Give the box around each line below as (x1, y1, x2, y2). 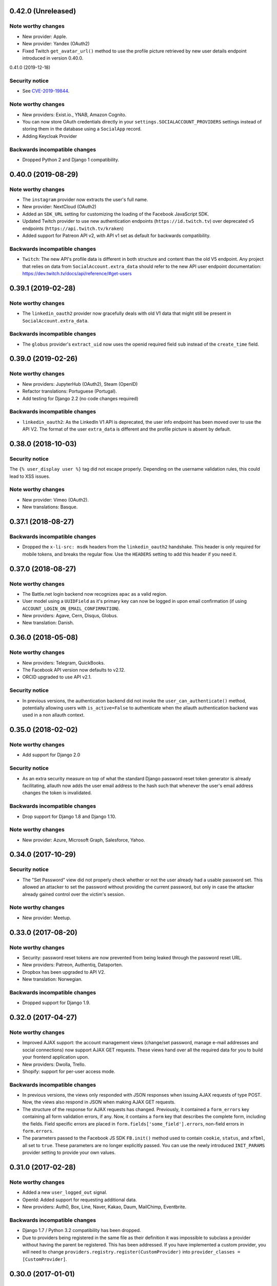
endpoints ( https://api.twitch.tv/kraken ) (22, 225, 124, 231)
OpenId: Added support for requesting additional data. (22, 1196, 137, 1203)
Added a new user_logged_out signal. (22, 1189, 108, 1195)
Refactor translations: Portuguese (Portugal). (22, 388, 117, 395)
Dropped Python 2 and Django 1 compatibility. (22, 156, 120, 163)
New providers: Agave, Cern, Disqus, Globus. (22, 613, 118, 619)
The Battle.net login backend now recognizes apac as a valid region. (22, 591, 168, 597)
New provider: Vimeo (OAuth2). (22, 496, 89, 503)
